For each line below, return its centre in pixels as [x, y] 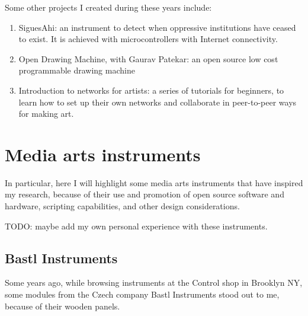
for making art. [46, 114]
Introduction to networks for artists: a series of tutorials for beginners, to [151, 90]
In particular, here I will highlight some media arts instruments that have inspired [154, 182]
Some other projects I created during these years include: [108, 7]
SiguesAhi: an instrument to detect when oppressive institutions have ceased [157, 27]
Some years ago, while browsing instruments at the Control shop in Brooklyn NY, [154, 283]
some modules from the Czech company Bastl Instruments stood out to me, [142, 294]
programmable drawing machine [77, 70]
